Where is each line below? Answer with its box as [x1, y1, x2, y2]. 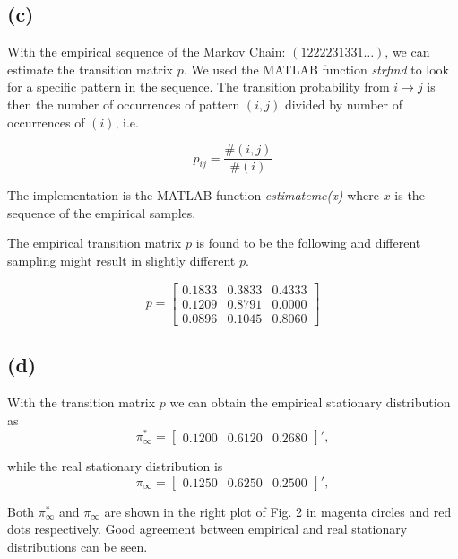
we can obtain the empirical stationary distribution [169, 392, 451, 411]
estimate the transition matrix [7, 59, 173, 78]
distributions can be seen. [7, 537, 148, 555]
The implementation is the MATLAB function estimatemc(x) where [7, 186, 379, 205]
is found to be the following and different [195, 233, 421, 252]
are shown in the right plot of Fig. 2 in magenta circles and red [104, 502, 452, 520]
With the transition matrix [7, 392, 156, 411]
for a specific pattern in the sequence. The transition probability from [7, 77, 390, 96]
